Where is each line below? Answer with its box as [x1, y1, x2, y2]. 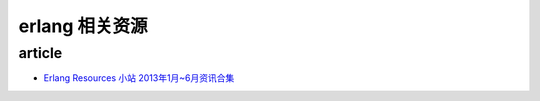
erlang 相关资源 [18, 15, 149, 37]
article [18, 44, 63, 62]
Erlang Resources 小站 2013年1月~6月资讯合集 [43, 72, 235, 84]
